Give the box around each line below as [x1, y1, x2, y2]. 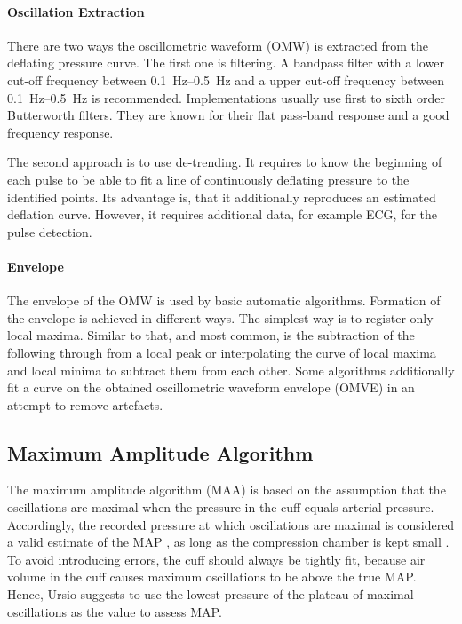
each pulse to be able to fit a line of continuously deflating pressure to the [7, 170, 410, 188]
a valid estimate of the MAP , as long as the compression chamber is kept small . [7, 533, 450, 551]
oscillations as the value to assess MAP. [7, 602, 222, 620]
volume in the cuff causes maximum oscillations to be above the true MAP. [7, 567, 417, 586]
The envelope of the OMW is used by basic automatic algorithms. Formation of [7, 291, 441, 310]
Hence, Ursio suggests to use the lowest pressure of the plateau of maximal [7, 585, 414, 604]
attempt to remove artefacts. [7, 395, 163, 414]
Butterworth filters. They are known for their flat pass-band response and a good [7, 106, 450, 124]
